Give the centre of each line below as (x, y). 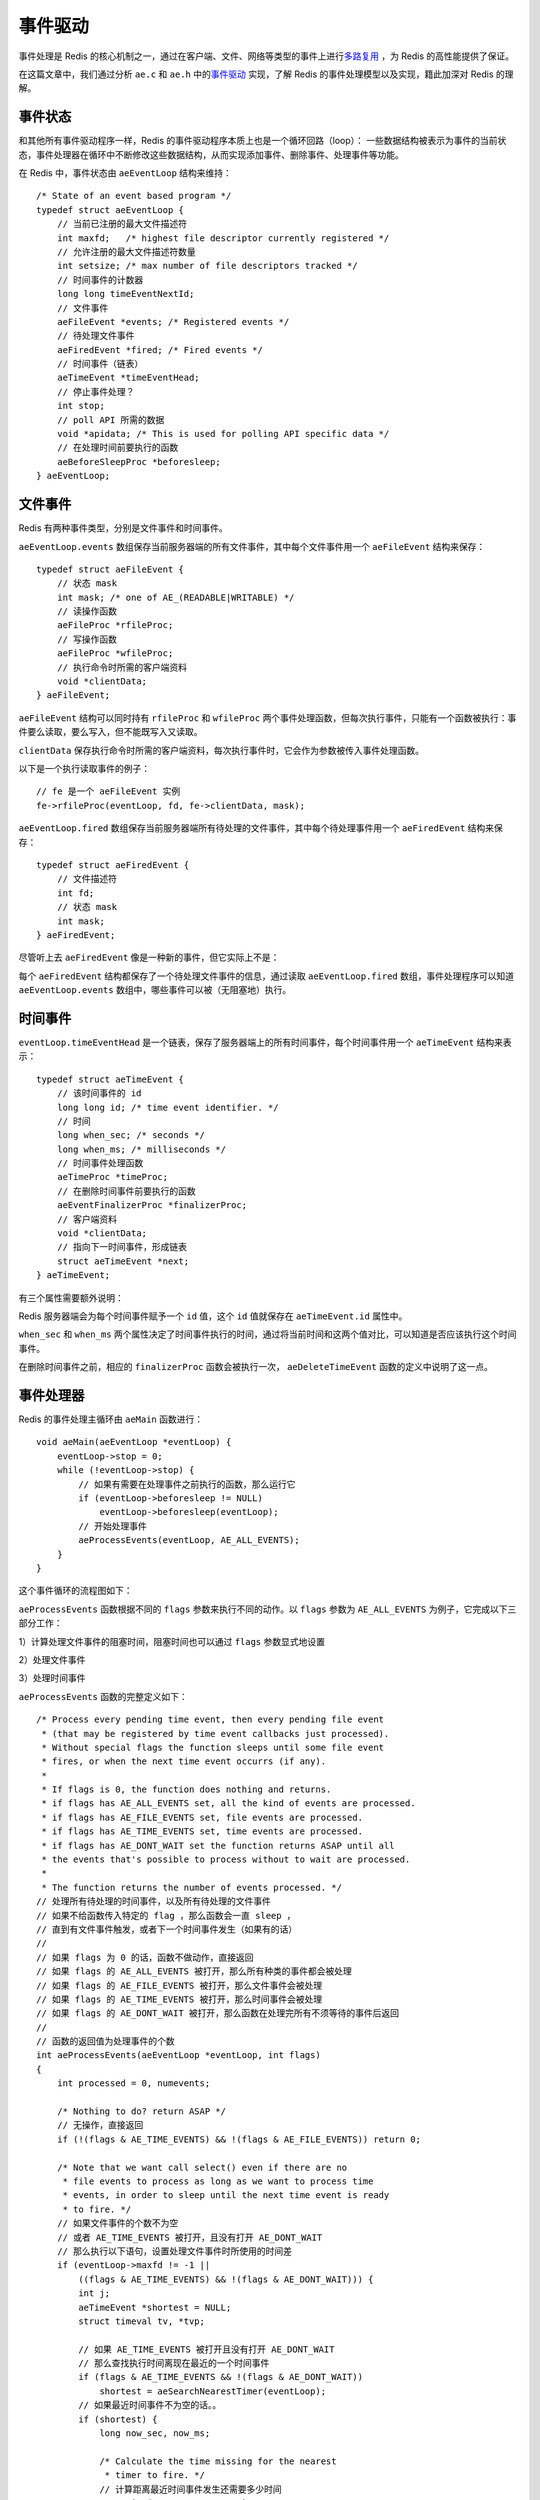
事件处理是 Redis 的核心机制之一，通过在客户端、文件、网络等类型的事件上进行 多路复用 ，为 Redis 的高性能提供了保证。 (266, 56)
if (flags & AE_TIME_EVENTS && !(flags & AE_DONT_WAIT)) (221, 2377)
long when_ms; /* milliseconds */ (141, 1149)
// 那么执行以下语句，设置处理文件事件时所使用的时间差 (174, 2251)
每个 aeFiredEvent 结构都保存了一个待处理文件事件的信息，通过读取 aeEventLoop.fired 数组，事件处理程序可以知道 (266, 976)
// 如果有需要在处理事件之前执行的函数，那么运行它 (187, 1484)
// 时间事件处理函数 (100, 1163)
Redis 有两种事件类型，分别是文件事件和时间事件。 (123, 528)
